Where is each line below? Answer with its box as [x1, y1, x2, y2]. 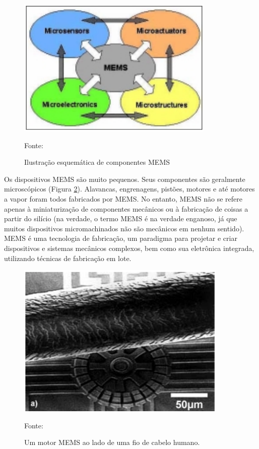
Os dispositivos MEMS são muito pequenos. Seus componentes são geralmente [4, 173, 245, 184]
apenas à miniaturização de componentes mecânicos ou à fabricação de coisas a [4, 203, 248, 214]
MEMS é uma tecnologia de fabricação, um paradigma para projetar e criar [4, 233, 237, 243]
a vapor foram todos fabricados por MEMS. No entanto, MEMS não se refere [4, 193, 243, 204]
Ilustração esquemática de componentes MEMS [24, 157, 170, 167]
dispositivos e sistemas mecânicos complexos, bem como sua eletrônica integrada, [4, 242, 254, 253]
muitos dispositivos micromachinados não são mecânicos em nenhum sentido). [4, 223, 244, 233]
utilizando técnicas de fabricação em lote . [4, 252, 132, 263]
